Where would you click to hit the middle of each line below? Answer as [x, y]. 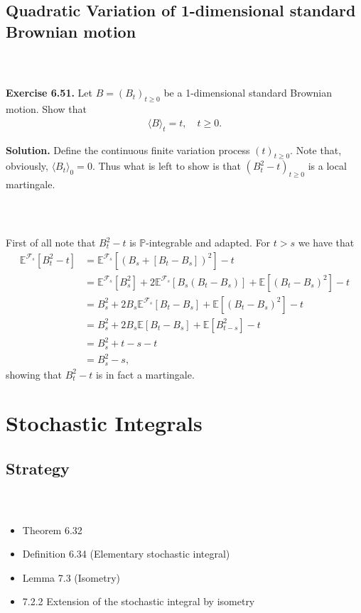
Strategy [38, 468]
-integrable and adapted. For [208, 243]
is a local [327, 166]
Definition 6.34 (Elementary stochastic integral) [126, 554]
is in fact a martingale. [145, 374]
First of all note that [51, 243]
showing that [34, 374]
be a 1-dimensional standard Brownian [248, 93]
